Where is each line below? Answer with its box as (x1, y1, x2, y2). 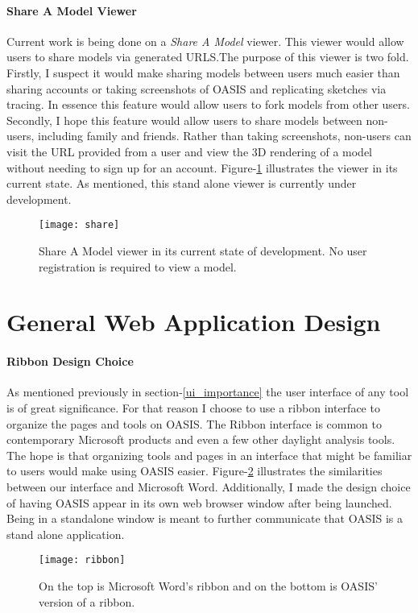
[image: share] (39, 219, 120, 231)
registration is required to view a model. (39, 258, 237, 275)
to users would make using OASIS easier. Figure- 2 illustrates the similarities (6, 462, 383, 479)
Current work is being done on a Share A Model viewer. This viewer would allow (6, 32, 404, 49)
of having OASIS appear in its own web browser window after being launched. (6, 494, 392, 511)
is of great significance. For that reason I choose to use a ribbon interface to (6, 399, 380, 416)
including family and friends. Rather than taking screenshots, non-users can (38, 127, 412, 144)
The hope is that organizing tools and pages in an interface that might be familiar (6, 446, 412, 463)
